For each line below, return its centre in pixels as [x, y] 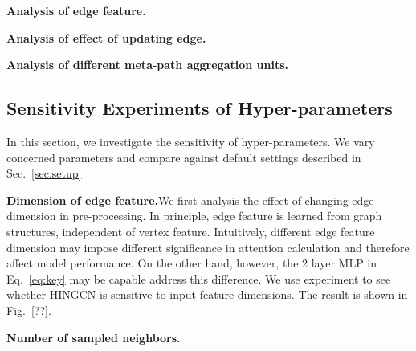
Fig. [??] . [29, 310]
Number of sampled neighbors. [94, 337]
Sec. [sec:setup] [44, 173]
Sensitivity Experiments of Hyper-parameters [200, 108]
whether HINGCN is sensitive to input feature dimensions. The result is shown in [207, 294]
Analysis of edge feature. [76, 10]
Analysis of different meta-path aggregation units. [147, 65]
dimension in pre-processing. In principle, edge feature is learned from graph [194, 216]
